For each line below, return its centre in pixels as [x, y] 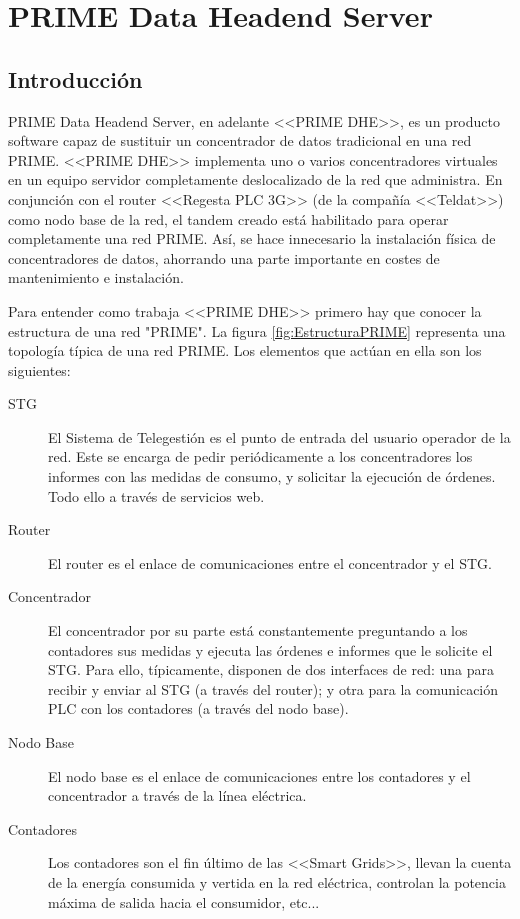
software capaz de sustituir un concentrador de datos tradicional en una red [240, 140]
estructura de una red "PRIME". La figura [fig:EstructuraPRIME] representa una [257, 330]
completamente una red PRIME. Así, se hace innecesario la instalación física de [252, 238]
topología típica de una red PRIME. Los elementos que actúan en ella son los [245, 350]
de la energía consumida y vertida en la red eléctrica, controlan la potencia [277, 881]
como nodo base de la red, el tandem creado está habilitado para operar [228, 218]
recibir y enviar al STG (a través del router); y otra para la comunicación [273, 688]
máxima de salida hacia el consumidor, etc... [184, 901]
